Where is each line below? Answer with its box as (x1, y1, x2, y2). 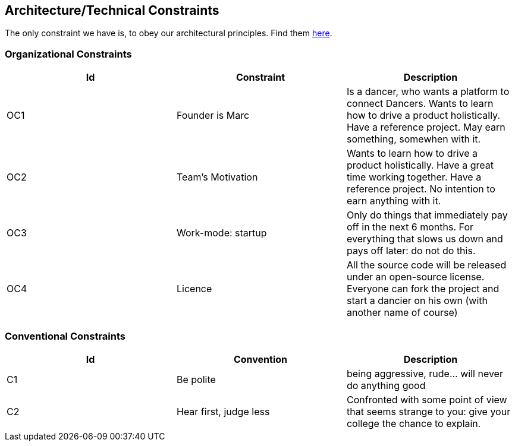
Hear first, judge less (176, 405, 270, 417)
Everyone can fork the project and (346, 283, 500, 295)
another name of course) (346, 306, 458, 319)
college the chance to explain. (346, 417, 481, 429)
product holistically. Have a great (346, 159, 494, 172)
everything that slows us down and (346, 233, 503, 245)
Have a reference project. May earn (346, 121, 505, 134)
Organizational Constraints (5, 48, 132, 60)
